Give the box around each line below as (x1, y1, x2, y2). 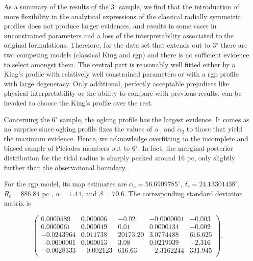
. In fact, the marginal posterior (138, 143, 233, 153)
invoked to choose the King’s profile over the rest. (4, 97, 153, 107)
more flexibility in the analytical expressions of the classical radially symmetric (4, 11, 241, 21)
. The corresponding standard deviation (124, 188, 243, 198)
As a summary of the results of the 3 (4, 1, 115, 11)
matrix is (4, 198, 31, 208)
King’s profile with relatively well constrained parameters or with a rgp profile (4, 69, 239, 79)
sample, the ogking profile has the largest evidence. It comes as (60, 114, 250, 124)
